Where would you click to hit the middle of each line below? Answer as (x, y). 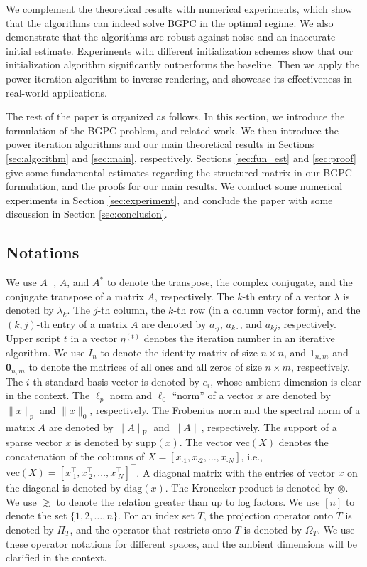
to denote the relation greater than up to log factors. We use (188, 501)
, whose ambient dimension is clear (286, 381)
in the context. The (48, 395)
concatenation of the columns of (75, 456)
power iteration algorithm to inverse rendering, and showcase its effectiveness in (179, 78)
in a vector (94, 338)
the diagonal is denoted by (63, 488)
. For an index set (156, 515)
